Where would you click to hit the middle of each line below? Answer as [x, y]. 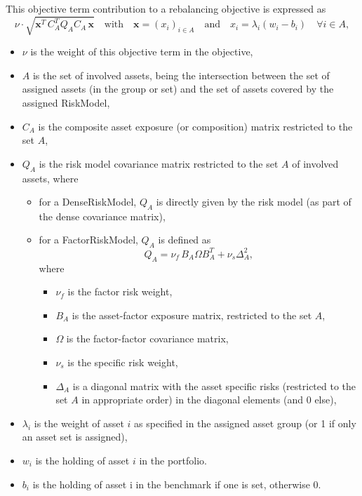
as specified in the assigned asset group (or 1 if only [245, 423]
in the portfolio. [173, 460]
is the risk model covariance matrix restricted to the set [159, 163]
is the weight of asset [79, 423]
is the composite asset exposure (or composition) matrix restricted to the [195, 126]
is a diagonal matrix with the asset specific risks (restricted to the [214, 386]
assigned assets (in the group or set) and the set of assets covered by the [178, 89]
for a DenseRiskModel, [88, 202]
